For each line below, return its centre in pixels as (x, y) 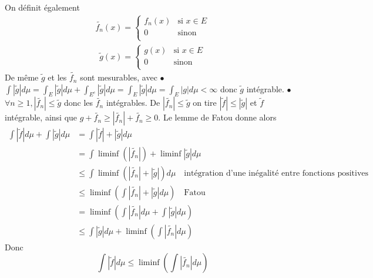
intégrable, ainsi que (41, 117)
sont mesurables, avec (119, 77)
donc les (78, 103)
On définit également (42, 7)
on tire (205, 103)
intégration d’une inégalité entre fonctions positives (276, 173)
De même (22, 77)
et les (57, 77)
